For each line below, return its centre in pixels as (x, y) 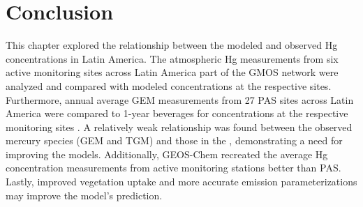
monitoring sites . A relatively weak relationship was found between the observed (179, 127)
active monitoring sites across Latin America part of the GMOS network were (172, 72)
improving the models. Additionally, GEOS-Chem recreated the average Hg (167, 154)
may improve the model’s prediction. (84, 195)
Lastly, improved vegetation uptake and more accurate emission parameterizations (181, 182)
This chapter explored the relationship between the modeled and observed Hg (172, 45)
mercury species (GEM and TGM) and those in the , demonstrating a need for (174, 140)
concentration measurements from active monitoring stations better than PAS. (173, 168)
